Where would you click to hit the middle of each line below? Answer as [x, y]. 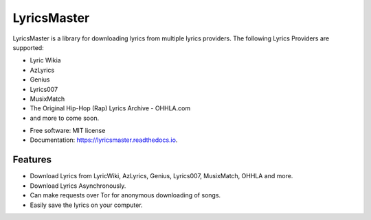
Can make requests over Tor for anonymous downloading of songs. [125, 195]
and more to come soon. [65, 118]
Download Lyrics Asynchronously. [78, 186]
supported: [28, 47]
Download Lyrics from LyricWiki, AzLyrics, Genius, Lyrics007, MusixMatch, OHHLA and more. [161, 176]
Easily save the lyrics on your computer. [87, 205]
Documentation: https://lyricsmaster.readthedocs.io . [104, 140]
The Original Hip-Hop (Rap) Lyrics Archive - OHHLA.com [110, 108]
